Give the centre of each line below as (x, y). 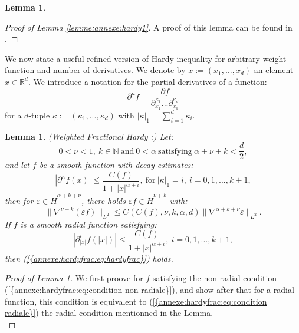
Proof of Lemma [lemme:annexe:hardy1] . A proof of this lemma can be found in (149, 27)
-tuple (39, 115)
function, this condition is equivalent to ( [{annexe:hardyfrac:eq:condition (136, 301)
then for (19, 200)
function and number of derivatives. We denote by (95, 70)
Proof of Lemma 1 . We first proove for (74, 278)
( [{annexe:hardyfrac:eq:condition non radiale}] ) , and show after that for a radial (149, 290)
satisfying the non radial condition (215, 278)
